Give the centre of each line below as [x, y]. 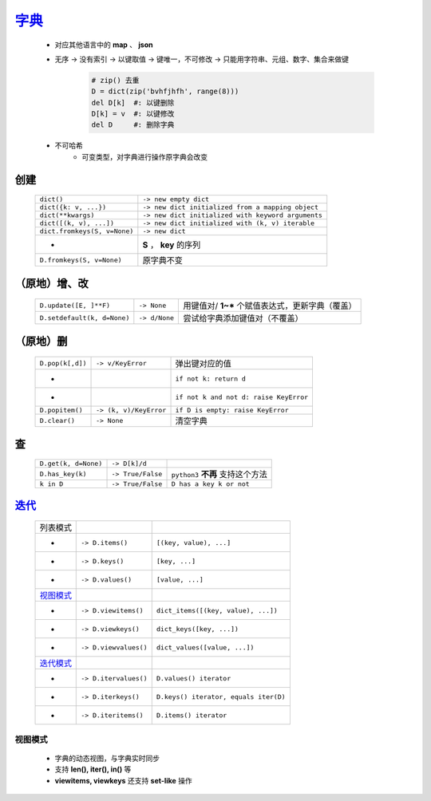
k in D [51, 484]
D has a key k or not [211, 484]
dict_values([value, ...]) [205, 647]
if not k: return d [211, 379]
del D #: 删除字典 [133, 125]
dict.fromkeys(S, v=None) [87, 231]
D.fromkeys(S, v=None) [81, 260]
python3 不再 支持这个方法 [219, 475]
